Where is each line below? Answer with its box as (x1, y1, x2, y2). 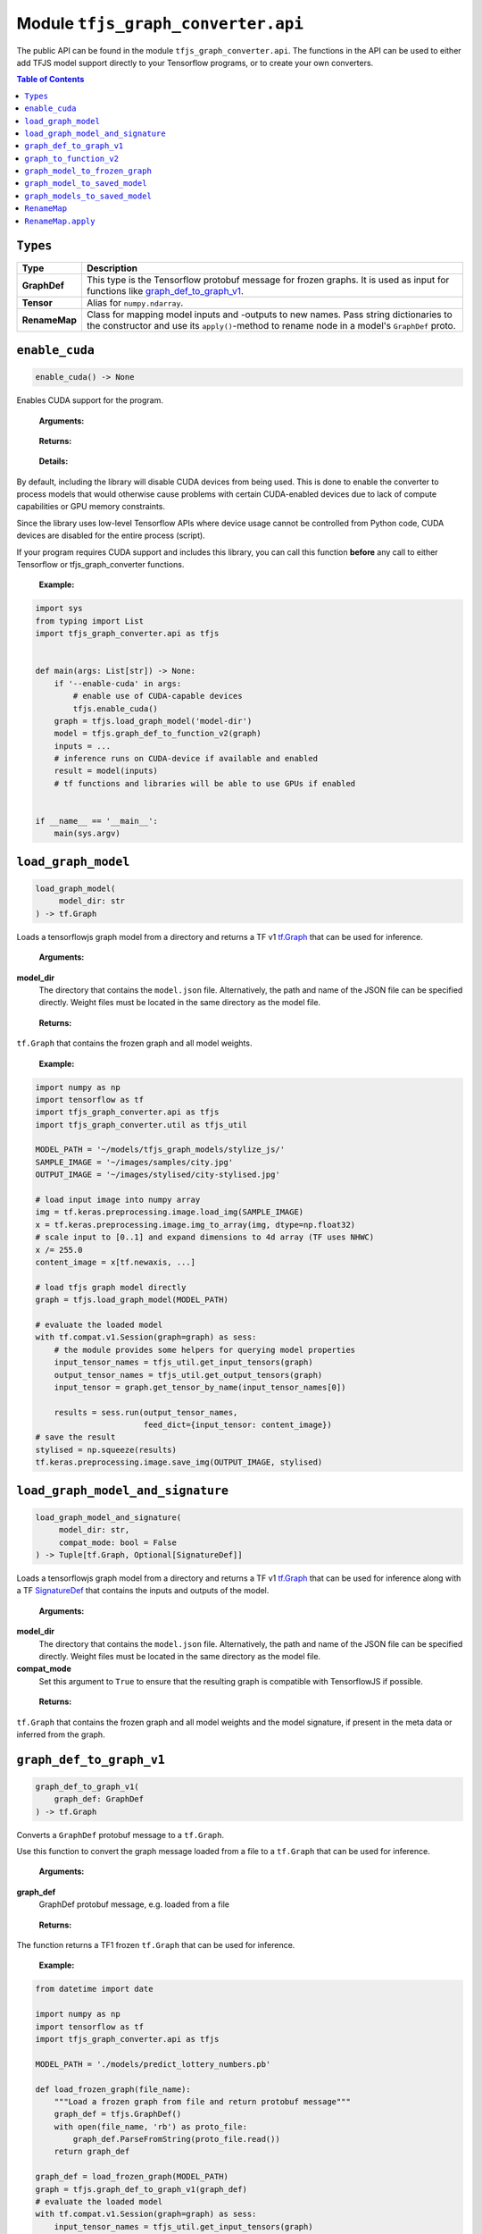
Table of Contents (16, 74, 85, 85)
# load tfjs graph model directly (35, 1282, 187, 1292)
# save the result (35, 1432, 116, 1442)
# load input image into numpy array (35, 1195, 201, 1205)
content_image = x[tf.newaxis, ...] (35, 1256, 196, 1267)
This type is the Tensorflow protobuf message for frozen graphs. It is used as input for (86, 273, 450, 286)
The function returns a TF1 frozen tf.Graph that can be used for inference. (16, 1940, 295, 1950)
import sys (35, 603, 83, 614)
